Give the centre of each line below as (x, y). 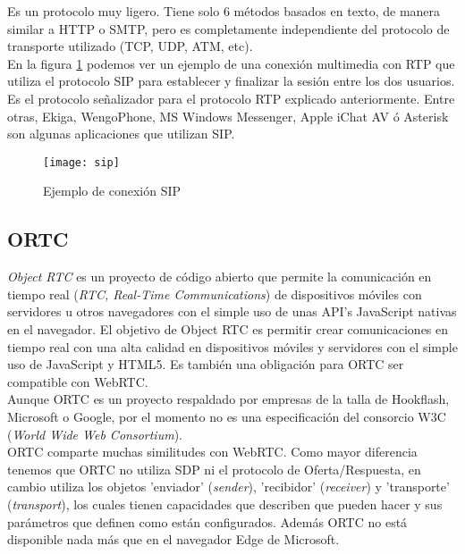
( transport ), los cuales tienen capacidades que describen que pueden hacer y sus (225, 504)
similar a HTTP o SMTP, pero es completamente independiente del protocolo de (228, 28)
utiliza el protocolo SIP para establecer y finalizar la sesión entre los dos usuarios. (231, 81)
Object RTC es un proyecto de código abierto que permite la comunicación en (220, 277)
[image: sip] (81, 162)
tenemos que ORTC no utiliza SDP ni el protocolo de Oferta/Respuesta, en (214, 469)
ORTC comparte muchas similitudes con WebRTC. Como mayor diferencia (212, 452)
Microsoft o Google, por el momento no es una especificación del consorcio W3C (227, 416)
